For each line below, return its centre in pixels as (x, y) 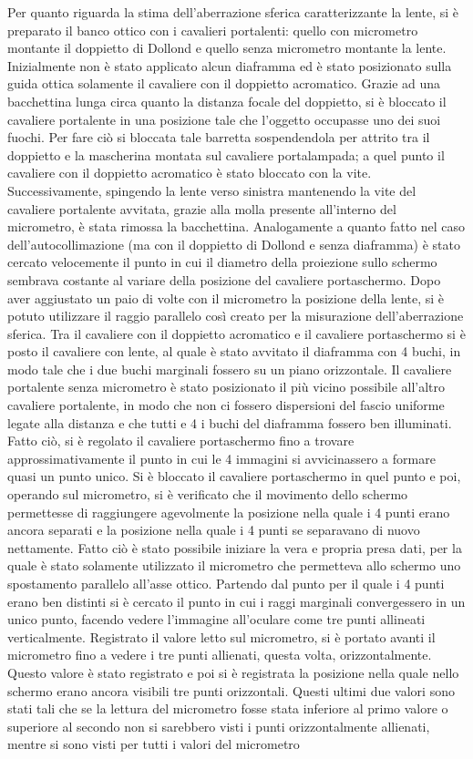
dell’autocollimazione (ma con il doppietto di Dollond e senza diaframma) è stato (234, 244)
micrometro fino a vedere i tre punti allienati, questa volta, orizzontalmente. (220, 655)
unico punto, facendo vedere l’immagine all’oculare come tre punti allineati (216, 619)
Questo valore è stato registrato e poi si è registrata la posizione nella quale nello (233, 672)
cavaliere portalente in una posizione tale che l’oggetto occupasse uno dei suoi (224, 119)
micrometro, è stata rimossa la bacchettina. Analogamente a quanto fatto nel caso (236, 226)
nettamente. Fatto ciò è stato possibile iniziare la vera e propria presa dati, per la (235, 547)
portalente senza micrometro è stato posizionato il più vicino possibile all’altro (226, 387)
